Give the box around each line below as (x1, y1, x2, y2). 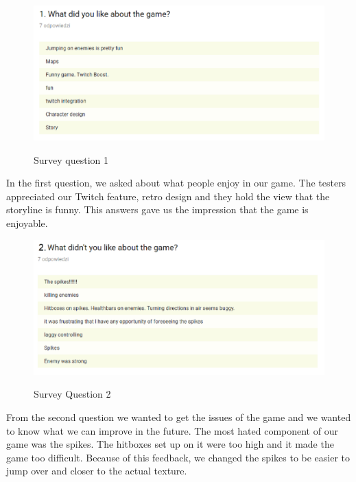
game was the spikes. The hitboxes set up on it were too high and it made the (6, 437, 334, 451)
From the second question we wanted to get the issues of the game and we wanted (6, 409, 351, 424)
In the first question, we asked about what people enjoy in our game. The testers (6, 176, 346, 190)
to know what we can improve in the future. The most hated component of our (6, 423, 338, 437)
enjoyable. (6, 216, 48, 230)
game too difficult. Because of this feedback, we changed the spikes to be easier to (6, 450, 351, 464)
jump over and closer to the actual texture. (6, 463, 187, 478)
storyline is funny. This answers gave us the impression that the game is (6, 202, 309, 217)
